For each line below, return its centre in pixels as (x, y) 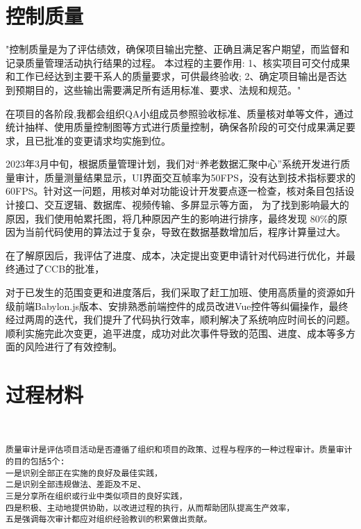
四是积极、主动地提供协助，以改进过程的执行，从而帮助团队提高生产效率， (150, 508)
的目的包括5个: (35, 462)
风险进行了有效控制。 (73, 347)
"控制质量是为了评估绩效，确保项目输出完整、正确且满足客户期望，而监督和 (178, 49)
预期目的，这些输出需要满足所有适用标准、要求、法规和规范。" (158, 89)
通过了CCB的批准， (60, 269)
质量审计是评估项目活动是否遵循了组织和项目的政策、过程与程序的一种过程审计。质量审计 (179, 450)
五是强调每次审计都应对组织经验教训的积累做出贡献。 (109, 520)
